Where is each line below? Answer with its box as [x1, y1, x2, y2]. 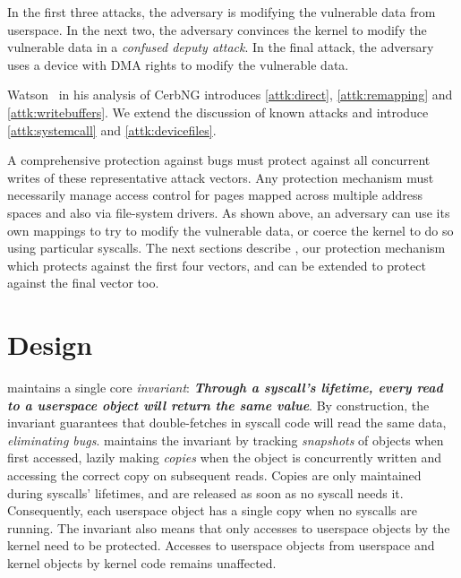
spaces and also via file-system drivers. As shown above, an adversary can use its [7, 203, 450, 221]
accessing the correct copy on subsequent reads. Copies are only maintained [7, 466, 422, 484]
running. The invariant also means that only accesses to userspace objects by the [7, 518, 450, 537]
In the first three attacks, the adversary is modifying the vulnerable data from [7, 3, 436, 21]
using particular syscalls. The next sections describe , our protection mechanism [7, 238, 446, 257]
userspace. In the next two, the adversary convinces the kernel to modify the [7, 20, 427, 39]
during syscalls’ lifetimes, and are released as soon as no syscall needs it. [7, 483, 404, 502]
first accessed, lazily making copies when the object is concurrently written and [7, 448, 441, 467]
